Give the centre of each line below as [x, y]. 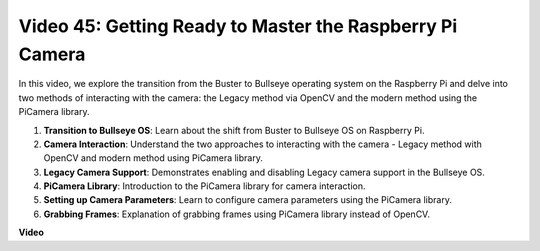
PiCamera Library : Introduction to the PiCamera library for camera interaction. [204, 186]
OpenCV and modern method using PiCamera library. [153, 158]
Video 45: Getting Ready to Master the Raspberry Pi [238, 26]
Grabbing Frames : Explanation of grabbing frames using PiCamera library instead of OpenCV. [236, 214]
